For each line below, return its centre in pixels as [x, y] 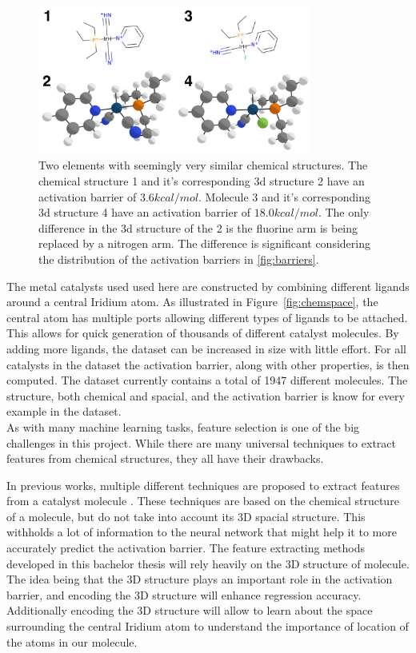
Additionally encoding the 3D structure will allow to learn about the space [190, 610]
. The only [344, 212]
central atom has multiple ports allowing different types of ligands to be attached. [207, 317]
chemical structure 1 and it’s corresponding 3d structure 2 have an [202, 181]
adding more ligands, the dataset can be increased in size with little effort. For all [206, 348]
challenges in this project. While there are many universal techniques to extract [201, 442]
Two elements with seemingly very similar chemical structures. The [203, 165]
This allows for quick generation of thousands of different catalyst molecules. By [203, 333]
